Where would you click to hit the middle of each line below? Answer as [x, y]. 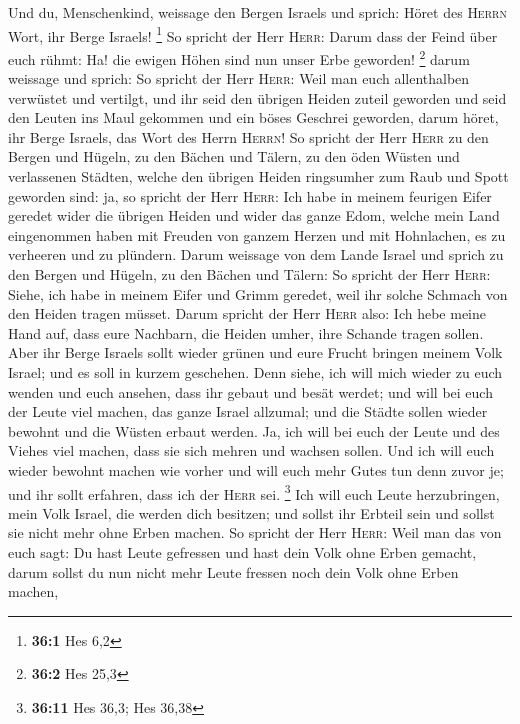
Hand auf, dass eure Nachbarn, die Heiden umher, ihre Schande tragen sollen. [246, 332]
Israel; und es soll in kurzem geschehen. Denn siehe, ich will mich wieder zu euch [255, 372]
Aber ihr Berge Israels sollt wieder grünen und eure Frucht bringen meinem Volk [255, 352]
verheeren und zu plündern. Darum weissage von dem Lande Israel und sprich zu [256, 254]
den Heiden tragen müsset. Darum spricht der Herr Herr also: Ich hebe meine [247, 313]
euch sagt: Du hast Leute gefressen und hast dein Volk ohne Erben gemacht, [242, 552]
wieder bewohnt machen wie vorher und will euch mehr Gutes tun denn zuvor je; [256, 469]
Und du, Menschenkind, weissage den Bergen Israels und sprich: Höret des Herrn [257, 12]
